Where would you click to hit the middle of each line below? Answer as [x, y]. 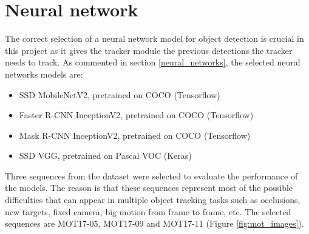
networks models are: [44, 74]
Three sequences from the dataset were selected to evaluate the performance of [151, 175]
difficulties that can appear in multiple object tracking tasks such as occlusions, [153, 200]
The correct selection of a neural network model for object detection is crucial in [154, 38]
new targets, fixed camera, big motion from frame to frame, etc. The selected [148, 211]
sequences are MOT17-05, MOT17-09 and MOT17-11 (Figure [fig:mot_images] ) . [154, 223]
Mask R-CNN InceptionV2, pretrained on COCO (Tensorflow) [135, 135]
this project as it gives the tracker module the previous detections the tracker [149, 50]
